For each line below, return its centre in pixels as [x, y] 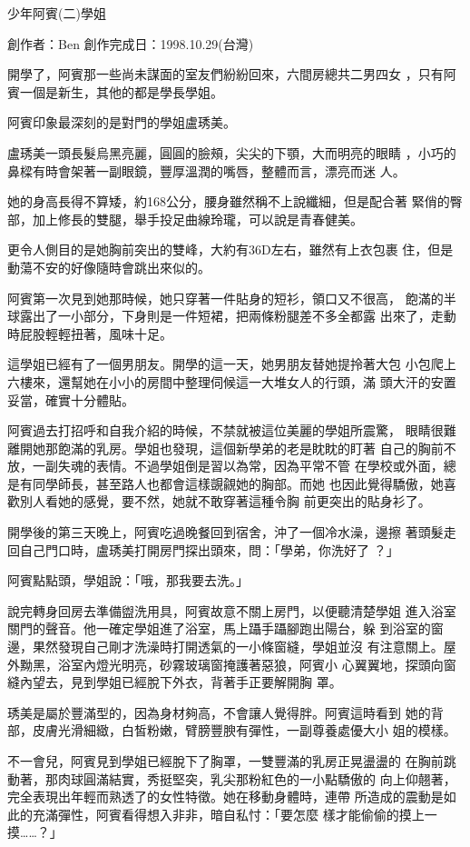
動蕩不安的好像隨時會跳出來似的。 [109, 267]
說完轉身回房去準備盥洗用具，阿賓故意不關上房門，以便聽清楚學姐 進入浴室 [232, 610]
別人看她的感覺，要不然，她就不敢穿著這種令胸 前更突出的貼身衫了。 [225, 501]
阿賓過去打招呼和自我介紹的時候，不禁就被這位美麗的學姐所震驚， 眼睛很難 [232, 430]
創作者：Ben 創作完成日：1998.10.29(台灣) [131, 43]
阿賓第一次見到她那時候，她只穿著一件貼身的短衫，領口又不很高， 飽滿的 [225, 298]
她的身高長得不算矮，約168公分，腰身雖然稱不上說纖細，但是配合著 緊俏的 [229, 201]
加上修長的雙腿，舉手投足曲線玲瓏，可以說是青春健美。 [197, 219]
